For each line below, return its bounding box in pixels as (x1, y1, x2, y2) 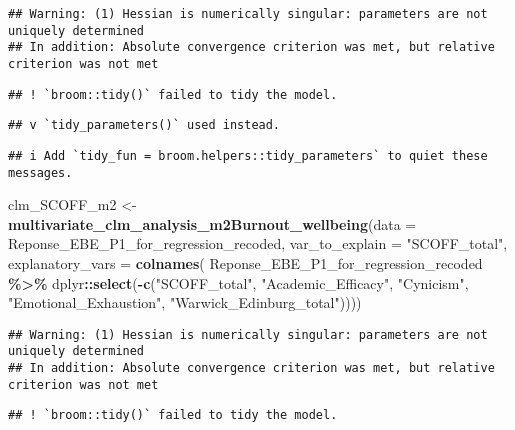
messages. (8, 165, 73, 180)
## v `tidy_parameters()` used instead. (8, 118, 281, 133)
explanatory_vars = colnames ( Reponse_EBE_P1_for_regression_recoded (8, 253, 483, 274)
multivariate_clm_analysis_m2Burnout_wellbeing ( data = (8, 213, 417, 234)
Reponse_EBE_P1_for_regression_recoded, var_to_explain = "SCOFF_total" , (8, 233, 508, 254)
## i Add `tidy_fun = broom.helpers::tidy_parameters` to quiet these (8, 148, 488, 163)
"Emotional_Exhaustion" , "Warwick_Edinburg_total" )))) (8, 292, 362, 313)
